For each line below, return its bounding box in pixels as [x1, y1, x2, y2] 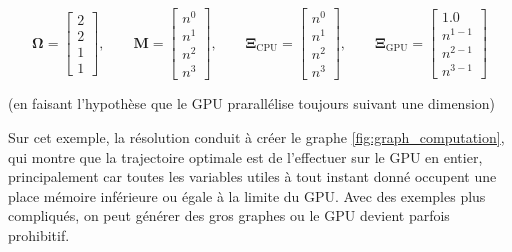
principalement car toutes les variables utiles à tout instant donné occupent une [8, 166, 497, 187]
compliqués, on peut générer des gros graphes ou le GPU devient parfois [8, 205, 450, 226]
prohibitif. [8, 225, 70, 245]
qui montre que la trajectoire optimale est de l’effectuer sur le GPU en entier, [8, 146, 483, 167]
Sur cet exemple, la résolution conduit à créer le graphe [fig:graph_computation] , [8, 127, 505, 148]
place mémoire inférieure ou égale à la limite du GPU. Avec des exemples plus [8, 185, 486, 206]
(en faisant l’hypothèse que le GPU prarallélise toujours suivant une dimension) [8, 93, 496, 114]
